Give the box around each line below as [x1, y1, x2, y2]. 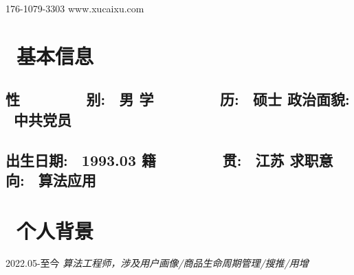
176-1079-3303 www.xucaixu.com [5, 1, 144, 15]
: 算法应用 [20, 169, 96, 190]
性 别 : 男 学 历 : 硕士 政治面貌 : [5, 88, 350, 110]
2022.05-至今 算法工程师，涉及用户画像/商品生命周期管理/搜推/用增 [5, 256, 309, 270]
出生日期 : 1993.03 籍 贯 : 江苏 [5, 149, 285, 170]
